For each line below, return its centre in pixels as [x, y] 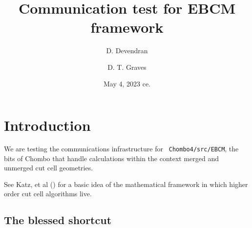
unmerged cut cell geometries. [49, 168]
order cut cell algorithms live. [48, 194]
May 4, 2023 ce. [127, 83]
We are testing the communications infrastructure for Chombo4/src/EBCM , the [121, 149]
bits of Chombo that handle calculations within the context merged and [112, 158]
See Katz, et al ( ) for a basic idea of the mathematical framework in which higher [126, 184]
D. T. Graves [127, 67]
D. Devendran [127, 51]
